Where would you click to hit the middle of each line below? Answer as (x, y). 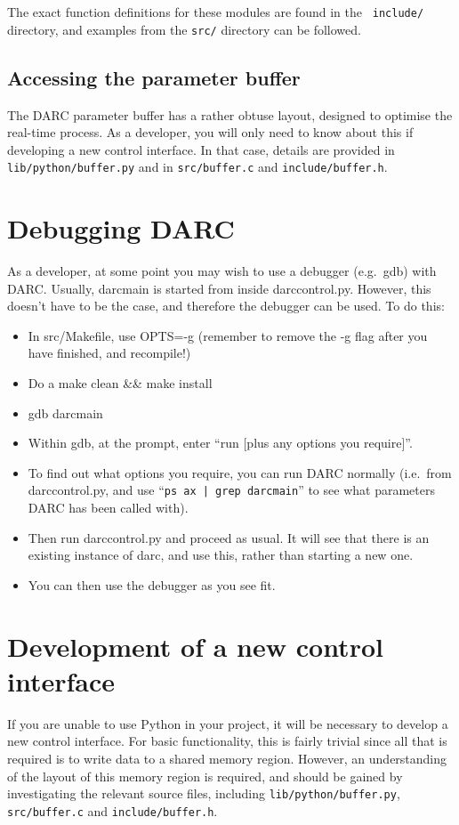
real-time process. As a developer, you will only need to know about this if (210, 132)
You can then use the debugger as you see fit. (152, 584)
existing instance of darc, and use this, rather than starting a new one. (221, 555)
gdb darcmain (65, 412)
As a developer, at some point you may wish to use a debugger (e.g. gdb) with (222, 271)
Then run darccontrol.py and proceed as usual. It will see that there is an (229, 537)
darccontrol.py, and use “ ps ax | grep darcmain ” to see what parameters (231, 490)
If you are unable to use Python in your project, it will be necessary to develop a (228, 723)
